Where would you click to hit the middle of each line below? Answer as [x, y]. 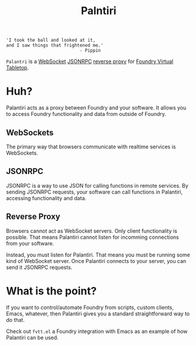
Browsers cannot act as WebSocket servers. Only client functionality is [92, 231]
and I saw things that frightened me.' [55, 45]
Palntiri [99, 11]
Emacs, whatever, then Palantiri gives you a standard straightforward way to [98, 314]
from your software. [30, 243]
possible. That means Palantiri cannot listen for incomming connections [92, 237]
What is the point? [51, 291]
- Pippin [90, 51]
